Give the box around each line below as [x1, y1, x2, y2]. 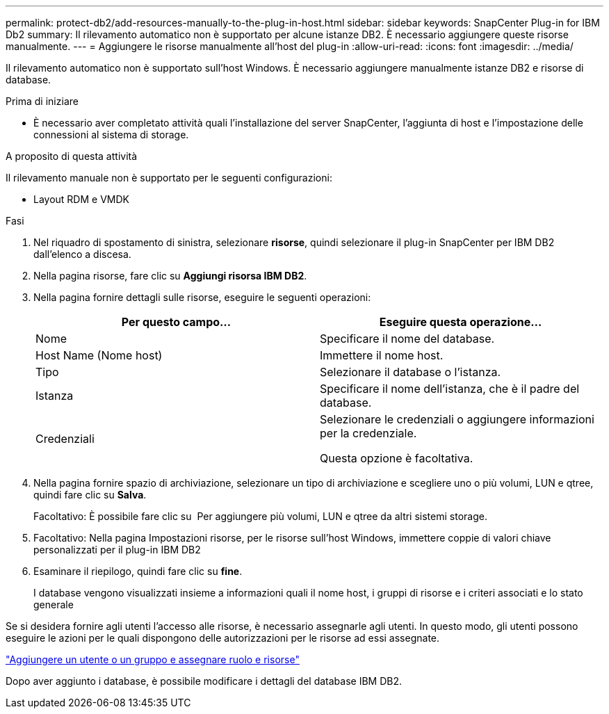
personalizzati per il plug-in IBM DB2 [33, 544, 201, 555]
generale [33, 599, 74, 610]
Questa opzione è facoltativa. [320, 451, 473, 465]
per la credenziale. [320, 426, 417, 440]
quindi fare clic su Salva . [33, 489, 147, 501]
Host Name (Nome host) [35, 348, 163, 362]
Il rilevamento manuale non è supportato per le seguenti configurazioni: [6, 172, 332, 184]
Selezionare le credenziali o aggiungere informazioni [320, 412, 594, 426]
